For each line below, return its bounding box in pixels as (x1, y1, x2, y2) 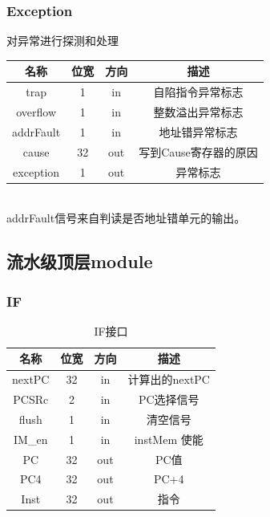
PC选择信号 (138, 391, 199, 408)
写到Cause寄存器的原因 (139, 143, 258, 160)
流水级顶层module (6, 249, 153, 274)
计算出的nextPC (127, 371, 210, 388)
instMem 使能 (134, 430, 204, 447)
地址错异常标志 (159, 123, 238, 140)
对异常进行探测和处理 (6, 32, 119, 49)
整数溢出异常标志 (153, 104, 244, 120)
